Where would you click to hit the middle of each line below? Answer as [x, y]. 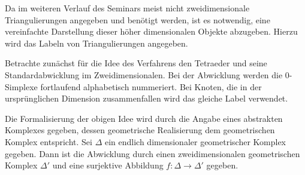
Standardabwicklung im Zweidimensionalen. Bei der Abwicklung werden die [144, 74]
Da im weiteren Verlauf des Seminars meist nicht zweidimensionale [127, 8]
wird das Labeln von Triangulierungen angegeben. [96, 43]
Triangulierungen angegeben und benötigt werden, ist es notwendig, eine [138, 19]
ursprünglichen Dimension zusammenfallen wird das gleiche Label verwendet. [147, 98]
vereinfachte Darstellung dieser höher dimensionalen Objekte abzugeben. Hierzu [151, 31]
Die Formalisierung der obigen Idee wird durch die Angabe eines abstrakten [144, 118]
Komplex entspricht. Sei [49, 141]
